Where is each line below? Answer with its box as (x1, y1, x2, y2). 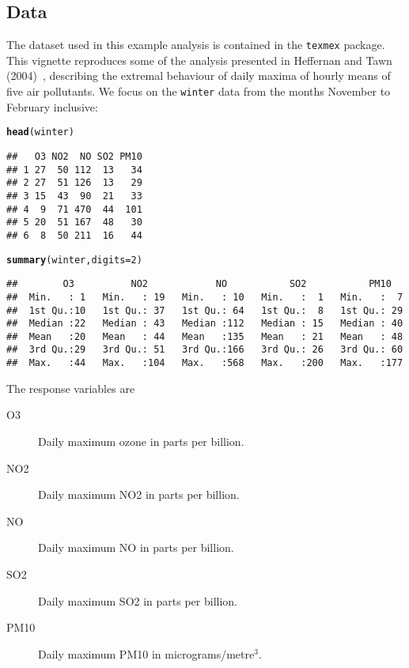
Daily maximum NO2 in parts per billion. (38, 486, 240, 503)
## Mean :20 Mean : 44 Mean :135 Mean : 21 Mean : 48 (6, 330, 403, 342)
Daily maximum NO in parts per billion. (38, 539, 234, 556)
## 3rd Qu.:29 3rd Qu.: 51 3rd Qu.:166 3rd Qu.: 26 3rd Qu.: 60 (6, 344, 403, 356)
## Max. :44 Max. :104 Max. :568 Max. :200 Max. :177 (6, 357, 403, 369)
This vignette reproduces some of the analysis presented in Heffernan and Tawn (6, 51, 392, 68)
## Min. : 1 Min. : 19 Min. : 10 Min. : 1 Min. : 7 (6, 291, 403, 303)
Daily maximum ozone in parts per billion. (38, 432, 244, 449)
